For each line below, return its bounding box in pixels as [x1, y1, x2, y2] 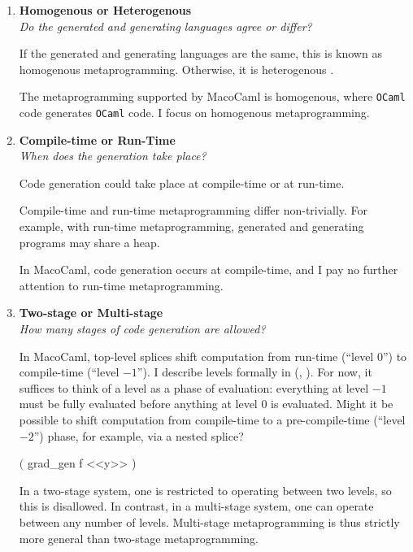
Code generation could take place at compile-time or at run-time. [19, 174, 345, 191]
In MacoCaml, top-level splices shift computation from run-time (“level [19, 347, 374, 364]
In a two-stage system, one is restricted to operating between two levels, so [19, 481, 392, 498]
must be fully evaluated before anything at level [19, 395, 258, 412]
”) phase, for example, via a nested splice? [33, 427, 244, 444]
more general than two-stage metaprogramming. [19, 529, 259, 546]
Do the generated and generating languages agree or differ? [19, 17, 312, 34]
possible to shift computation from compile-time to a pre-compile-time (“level [19, 411, 406, 428]
